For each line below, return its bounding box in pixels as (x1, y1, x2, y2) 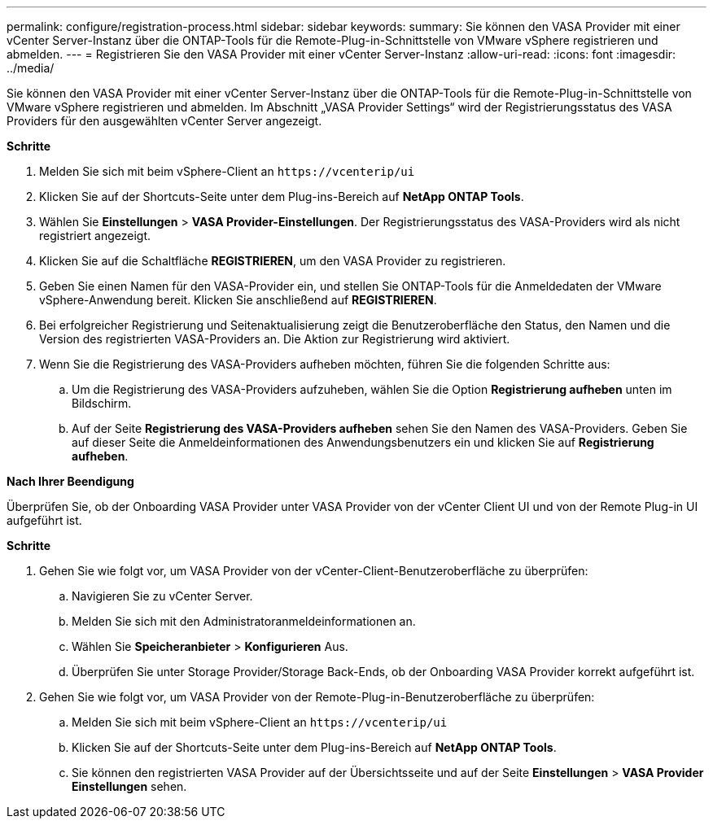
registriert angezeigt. (39, 229, 151, 242)
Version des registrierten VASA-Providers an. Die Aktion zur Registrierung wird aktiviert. (39, 332, 510, 346)
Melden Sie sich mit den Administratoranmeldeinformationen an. (72, 614, 416, 628)
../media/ (7, 61, 55, 75)
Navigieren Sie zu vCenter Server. (72, 589, 253, 603)
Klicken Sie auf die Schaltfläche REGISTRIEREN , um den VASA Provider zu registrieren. (39, 254, 506, 268)
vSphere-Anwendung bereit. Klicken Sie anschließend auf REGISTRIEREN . (39, 293, 437, 307)
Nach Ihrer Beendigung (7, 474, 134, 488)
